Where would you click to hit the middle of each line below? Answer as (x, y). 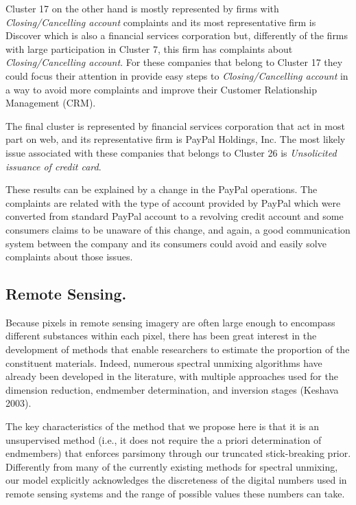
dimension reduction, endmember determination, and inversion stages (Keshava (172, 389)
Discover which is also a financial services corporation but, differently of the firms (177, 35)
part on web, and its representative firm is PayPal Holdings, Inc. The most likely (176, 139)
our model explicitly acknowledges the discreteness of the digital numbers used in (176, 480)
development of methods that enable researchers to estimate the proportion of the (178, 349)
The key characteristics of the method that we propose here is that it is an (163, 426)
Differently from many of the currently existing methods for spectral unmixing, (172, 466)
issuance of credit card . (54, 166)
